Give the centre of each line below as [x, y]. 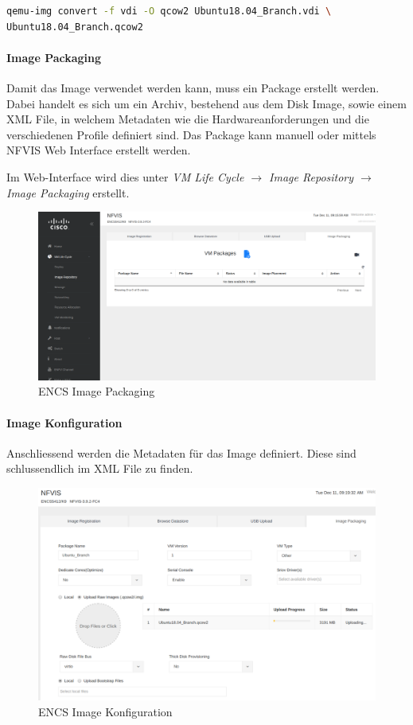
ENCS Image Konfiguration [105, 711]
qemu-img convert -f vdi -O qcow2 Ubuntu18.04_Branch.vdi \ [169, 11]
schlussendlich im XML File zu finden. [100, 468]
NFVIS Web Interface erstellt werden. [99, 150]
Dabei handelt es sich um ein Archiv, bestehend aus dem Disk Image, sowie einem [206, 103]
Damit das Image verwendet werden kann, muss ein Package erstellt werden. [193, 87]
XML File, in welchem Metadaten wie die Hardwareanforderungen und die [188, 119]
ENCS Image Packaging [97, 391]
